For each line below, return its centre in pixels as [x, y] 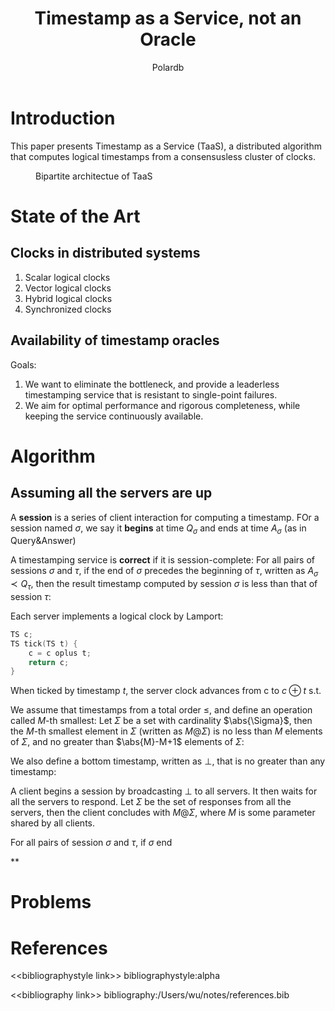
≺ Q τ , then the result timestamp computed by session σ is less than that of [164, 585]
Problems [51, 902]
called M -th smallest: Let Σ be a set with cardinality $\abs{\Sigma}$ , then [161, 721]
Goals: [23, 364]
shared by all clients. [53, 823]
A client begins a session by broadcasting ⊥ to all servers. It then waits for [164, 791]
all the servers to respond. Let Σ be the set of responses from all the [151, 802]
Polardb [168, 67]
